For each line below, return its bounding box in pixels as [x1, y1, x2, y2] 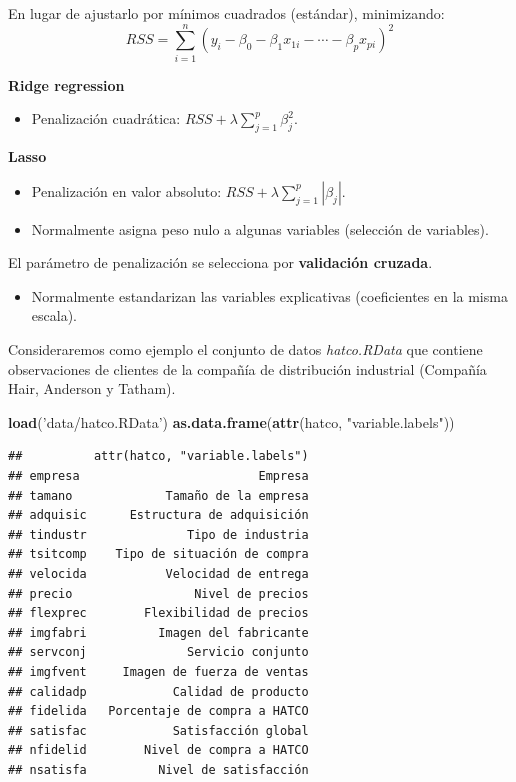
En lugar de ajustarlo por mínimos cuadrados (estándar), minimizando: [8, 3, 445, 23]
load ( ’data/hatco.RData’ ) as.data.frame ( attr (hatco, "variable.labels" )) [8, 411, 455, 432]
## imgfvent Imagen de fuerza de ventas [8, 664, 309, 679]
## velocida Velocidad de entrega [8, 567, 309, 582]
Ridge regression [8, 74, 125, 95]
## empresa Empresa [8, 469, 309, 484]
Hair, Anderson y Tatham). [8, 378, 176, 399]
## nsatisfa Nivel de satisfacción [8, 762, 309, 777]
